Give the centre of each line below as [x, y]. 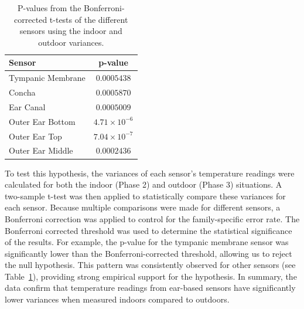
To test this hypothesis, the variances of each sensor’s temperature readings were [150, 173]
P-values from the [49, 8]
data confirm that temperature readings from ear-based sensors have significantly [150, 288]
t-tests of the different [89, 19]
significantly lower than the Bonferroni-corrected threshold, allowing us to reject [148, 253]
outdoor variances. [71, 42]
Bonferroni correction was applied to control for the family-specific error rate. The [152, 218]
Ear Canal [27, 106]
